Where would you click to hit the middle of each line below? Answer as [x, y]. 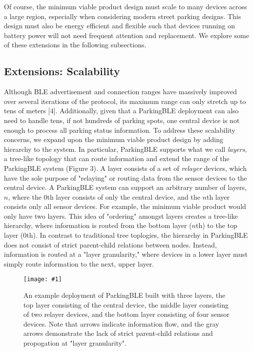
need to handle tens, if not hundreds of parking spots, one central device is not [122, 120]
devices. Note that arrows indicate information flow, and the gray [121, 323]
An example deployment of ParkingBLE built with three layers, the [125, 295]
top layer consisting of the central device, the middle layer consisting [126, 304]
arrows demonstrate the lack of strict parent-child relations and [118, 333]
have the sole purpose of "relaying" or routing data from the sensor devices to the [126, 177]
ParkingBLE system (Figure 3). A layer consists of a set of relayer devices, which [125, 168]
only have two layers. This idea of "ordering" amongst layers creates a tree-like [121, 216]
